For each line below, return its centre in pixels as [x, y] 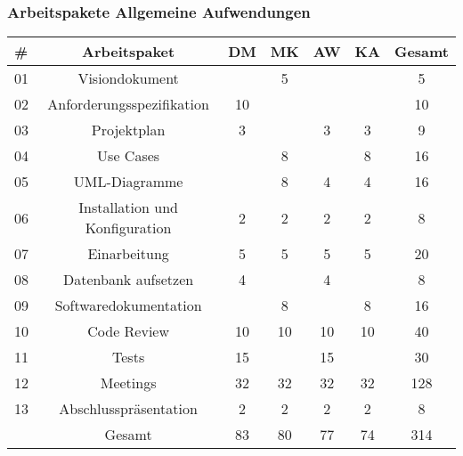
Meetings [128, 383]
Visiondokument [128, 78]
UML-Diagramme [128, 182]
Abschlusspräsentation [128, 409]
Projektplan [128, 130]
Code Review [128, 331]
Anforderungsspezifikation [128, 104]
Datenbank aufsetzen [129, 280]
